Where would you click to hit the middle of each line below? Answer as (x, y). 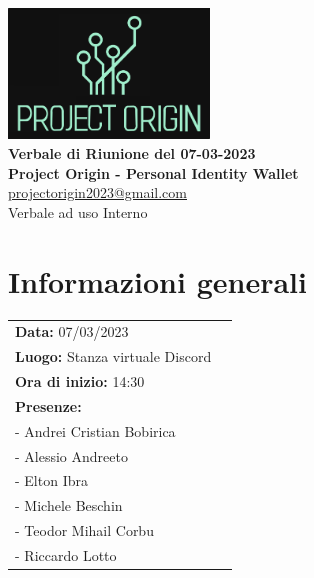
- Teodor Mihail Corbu (84, 530)
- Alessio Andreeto (71, 455)
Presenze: (48, 405)
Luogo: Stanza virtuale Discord (113, 356)
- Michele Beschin (69, 505)
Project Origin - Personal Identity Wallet (153, 172)
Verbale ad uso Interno (78, 211)
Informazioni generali (157, 280)
